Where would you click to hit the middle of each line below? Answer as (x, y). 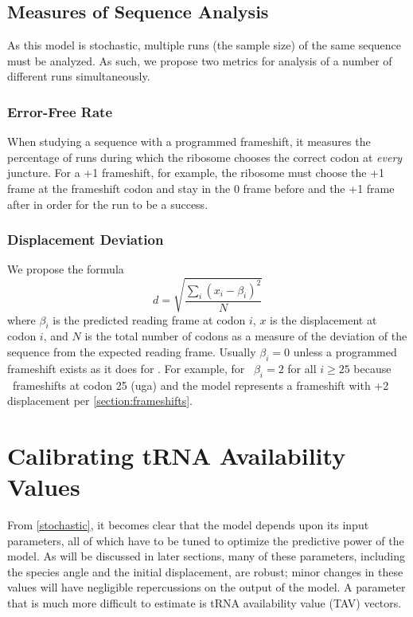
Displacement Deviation (86, 240)
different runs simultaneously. (79, 76)
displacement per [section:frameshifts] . (100, 401)
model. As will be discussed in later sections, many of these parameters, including (206, 556)
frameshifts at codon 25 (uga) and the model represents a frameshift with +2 (201, 385)
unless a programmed (345, 351)
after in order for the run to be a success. (108, 204)
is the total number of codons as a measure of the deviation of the (246, 336)
